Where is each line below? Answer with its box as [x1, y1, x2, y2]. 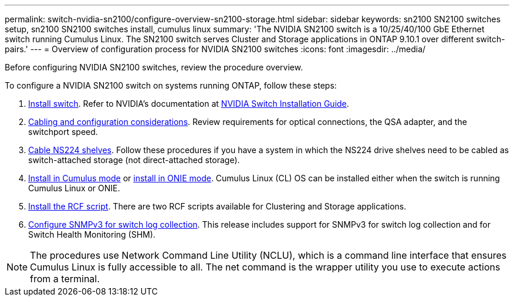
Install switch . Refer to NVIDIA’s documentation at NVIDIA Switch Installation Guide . [28, 99, 349, 109]
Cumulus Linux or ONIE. [28, 183, 120, 193]
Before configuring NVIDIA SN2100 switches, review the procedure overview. [5, 62, 303, 72]
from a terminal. [30, 273, 100, 285]
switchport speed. [28, 127, 98, 137]
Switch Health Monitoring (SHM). [28, 229, 155, 239]
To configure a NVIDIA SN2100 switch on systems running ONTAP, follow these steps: [5, 80, 337, 90]
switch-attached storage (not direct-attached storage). [28, 155, 240, 165]
